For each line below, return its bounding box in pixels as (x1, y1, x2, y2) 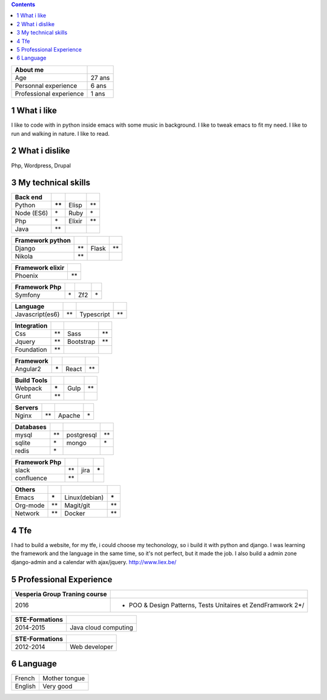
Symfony (15, 291, 41, 300)
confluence (15, 474, 48, 482)
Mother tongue (42, 674, 85, 682)
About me (15, 66, 44, 74)
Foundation (15, 346, 47, 354)
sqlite (15, 439, 31, 447)
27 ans (90, 73, 110, 82)
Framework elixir (15, 264, 65, 272)
